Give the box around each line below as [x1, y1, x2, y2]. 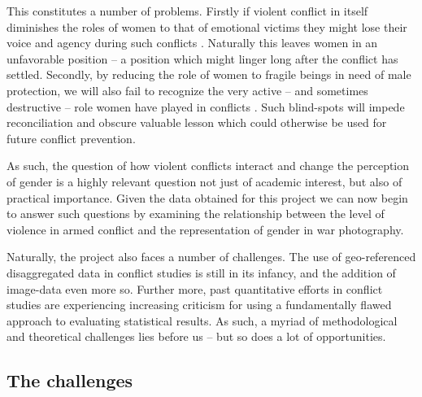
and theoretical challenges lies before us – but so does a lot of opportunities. [7, 328, 386, 345]
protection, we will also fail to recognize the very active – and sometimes [7, 81, 368, 98]
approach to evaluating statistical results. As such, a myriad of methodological [7, 312, 398, 329]
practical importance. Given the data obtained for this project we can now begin [7, 189, 408, 206]
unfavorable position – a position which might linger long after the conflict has [7, 50, 398, 67]
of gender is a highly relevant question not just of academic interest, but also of [7, 172, 402, 190]
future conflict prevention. [7, 129, 136, 146]
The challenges [7, 368, 133, 393]
